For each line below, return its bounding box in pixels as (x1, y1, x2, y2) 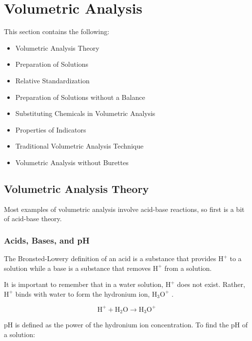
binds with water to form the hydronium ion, (15, 288, 150, 299)
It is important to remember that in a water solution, (4, 279, 163, 289)
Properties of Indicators (15, 124, 86, 134)
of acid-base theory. (4, 213, 62, 224)
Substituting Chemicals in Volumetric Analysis (15, 108, 155, 118)
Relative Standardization (15, 75, 90, 85)
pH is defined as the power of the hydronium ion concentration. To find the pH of (4, 320, 248, 330)
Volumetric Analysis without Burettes (15, 157, 129, 167)
